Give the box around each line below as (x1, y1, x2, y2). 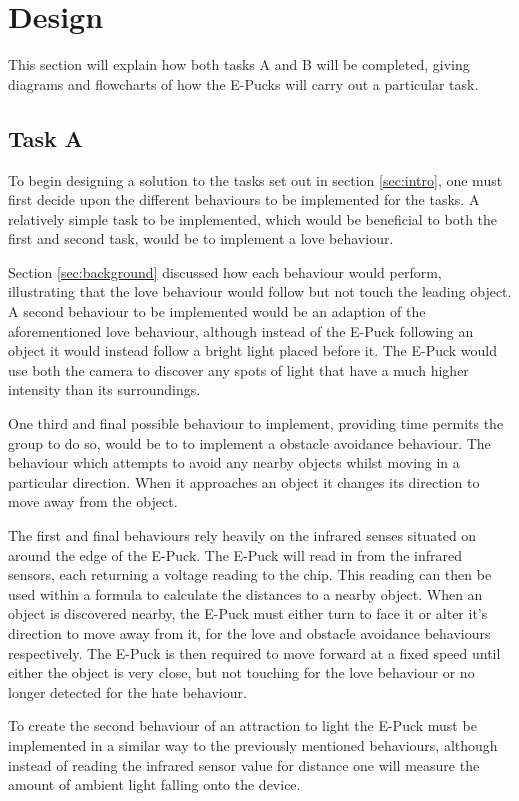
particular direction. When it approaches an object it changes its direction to (8, 471, 480, 492)
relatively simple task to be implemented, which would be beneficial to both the (8, 208, 498, 229)
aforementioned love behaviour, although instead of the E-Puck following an (8, 320, 474, 341)
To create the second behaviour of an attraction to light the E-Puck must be (8, 715, 477, 736)
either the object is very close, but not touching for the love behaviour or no (8, 662, 475, 683)
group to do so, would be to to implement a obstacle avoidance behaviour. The (8, 432, 491, 453)
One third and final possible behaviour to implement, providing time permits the (8, 413, 504, 434)
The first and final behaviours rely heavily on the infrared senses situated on (8, 525, 477, 546)
